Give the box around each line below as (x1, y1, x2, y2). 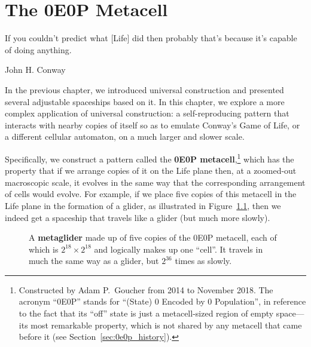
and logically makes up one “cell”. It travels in (94, 242, 263, 255)
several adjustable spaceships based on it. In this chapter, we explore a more (5, 95, 285, 108)
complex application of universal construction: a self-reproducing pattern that (5, 107, 289, 119)
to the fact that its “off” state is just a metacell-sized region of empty (19, 307, 274, 320)
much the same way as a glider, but (29, 254, 159, 267)
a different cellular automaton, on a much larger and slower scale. (5, 130, 245, 143)
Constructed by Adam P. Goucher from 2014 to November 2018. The (19, 283, 273, 296)
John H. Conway (5, 63, 66, 76)
